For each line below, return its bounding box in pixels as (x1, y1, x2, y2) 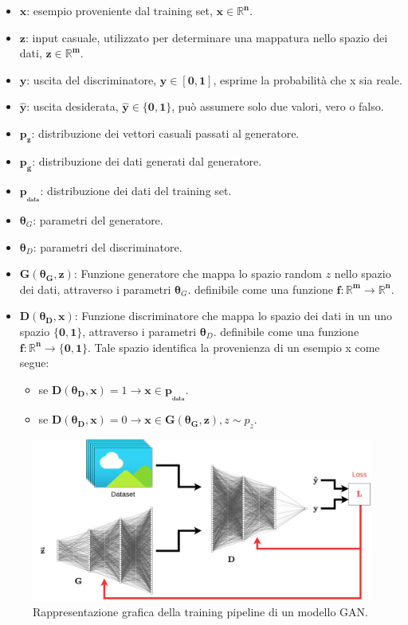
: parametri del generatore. (33, 212, 163, 228)
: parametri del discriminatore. (33, 238, 182, 255)
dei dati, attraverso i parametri (19, 280, 171, 297)
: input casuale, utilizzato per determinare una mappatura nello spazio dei (25, 29, 388, 45)
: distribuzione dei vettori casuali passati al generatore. (31, 124, 300, 141)
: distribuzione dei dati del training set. (40, 182, 232, 198)
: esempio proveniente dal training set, (26, 2, 213, 18)
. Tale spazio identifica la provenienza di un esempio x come (88, 338, 380, 355)
